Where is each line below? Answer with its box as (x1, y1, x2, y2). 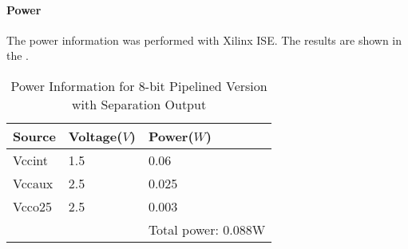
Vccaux (13, 173, 53, 192)
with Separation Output (72, 94, 207, 113)
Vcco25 (13, 196, 52, 215)
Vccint (13, 150, 49, 169)
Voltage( (68, 126, 123, 145)
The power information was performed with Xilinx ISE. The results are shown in (6, 31, 402, 48)
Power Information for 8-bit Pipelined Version (10, 76, 267, 95)
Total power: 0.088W (148, 219, 266, 239)
